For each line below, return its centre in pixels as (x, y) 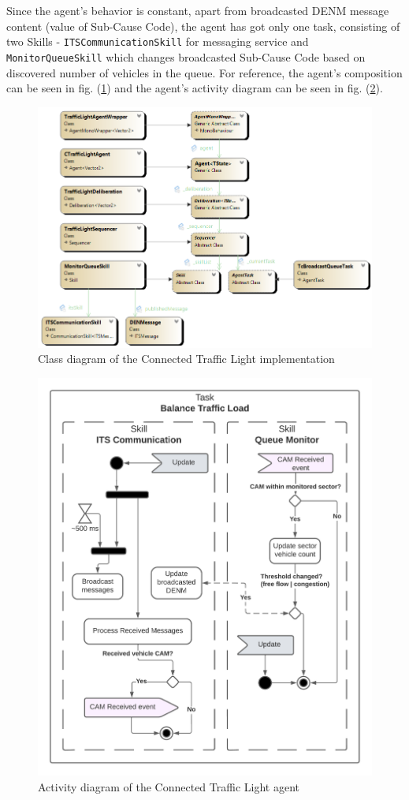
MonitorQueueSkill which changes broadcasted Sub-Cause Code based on (186, 56)
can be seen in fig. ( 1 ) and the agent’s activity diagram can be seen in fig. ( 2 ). (195, 88)
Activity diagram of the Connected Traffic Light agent (169, 786)
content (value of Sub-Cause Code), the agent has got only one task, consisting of (203, 26)
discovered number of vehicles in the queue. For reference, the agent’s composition (204, 72)
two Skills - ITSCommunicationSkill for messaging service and (158, 41)
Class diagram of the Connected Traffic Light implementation (186, 359)
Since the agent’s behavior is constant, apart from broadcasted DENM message (198, 10)
